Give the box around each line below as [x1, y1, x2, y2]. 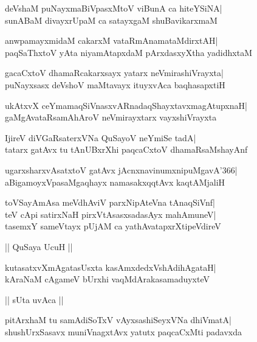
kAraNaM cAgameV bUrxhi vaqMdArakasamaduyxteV [5, 273, 210, 285]
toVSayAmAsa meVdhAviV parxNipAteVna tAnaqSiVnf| [5, 196, 215, 209]
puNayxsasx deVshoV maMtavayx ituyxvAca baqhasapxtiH [5, 78, 225, 91]
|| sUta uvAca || [5, 293, 64, 305]
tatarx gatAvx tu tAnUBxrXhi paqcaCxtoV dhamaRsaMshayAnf [5, 143, 248, 156]
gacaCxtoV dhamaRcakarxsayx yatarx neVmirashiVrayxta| [5, 66, 224, 79]
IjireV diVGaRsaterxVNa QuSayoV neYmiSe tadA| [5, 131, 196, 144]
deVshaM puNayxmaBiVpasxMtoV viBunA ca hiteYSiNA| [5, 2, 222, 14]
